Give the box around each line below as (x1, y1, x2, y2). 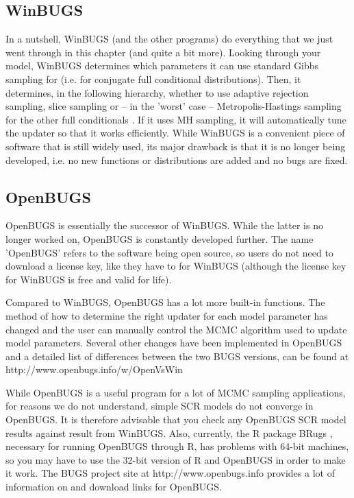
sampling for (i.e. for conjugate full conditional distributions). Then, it (5, 71, 301, 86)
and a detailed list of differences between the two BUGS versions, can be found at (5, 348, 349, 363)
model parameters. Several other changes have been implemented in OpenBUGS (5, 335, 342, 350)
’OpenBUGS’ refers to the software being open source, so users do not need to (5, 245, 333, 259)
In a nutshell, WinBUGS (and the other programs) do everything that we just (5, 32, 333, 46)
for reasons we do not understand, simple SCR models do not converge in (5, 399, 314, 413)
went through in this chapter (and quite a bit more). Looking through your (5, 45, 321, 59)
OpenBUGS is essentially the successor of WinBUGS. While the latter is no (5, 218, 323, 233)
